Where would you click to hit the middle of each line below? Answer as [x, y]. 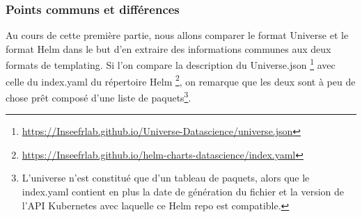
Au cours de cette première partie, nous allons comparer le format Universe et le [177, 35]
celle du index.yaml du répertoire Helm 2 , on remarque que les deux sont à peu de [181, 80]
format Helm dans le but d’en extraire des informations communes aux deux [168, 48]
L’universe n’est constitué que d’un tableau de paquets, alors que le [166, 178]
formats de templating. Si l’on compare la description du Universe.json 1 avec [171, 64]
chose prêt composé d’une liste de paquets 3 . [99, 96]
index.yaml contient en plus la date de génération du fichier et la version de [183, 191]
